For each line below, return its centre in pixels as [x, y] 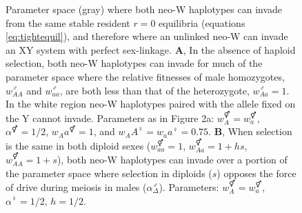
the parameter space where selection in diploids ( [109, 173]
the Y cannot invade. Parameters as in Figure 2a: [110, 118]
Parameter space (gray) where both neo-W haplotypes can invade [144, 9]
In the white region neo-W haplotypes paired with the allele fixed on [151, 104]
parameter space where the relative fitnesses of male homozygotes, [145, 76]
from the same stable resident [68, 22]
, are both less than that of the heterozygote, [154, 90]
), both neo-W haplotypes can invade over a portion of [172, 159]
